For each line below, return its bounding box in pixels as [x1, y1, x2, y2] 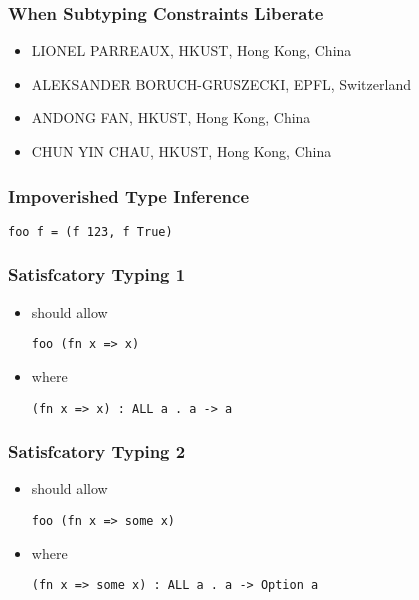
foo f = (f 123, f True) [8, 224, 173, 239]
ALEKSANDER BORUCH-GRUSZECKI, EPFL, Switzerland [31, 73, 411, 94]
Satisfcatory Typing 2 [8, 439, 186, 464]
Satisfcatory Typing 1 [8, 262, 186, 287]
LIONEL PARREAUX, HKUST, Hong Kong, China [31, 40, 352, 61]
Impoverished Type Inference [8, 183, 250, 208]
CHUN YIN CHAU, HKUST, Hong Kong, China [31, 141, 332, 161]
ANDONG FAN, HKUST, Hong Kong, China [31, 107, 311, 128]
